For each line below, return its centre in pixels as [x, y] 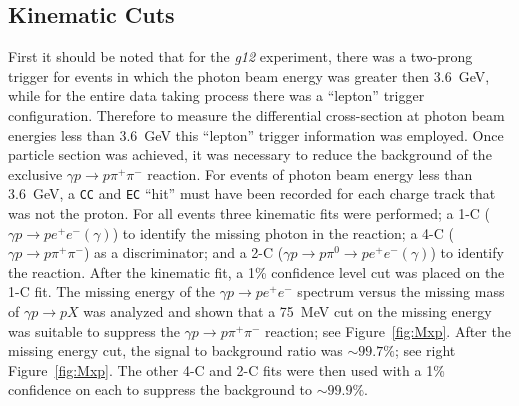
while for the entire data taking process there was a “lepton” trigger [216, 95]
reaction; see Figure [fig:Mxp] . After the [388, 330]
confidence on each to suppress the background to [160, 389]
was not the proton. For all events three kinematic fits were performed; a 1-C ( [249, 213]
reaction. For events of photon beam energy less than [310, 173]
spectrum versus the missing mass [401, 291]
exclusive [35, 173]
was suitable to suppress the [94, 330]
